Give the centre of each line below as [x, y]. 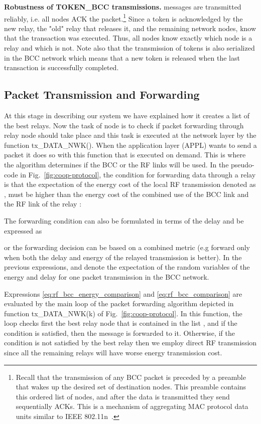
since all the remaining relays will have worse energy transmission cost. [113, 353]
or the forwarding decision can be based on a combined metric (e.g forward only [127, 247]
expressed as [23, 230]
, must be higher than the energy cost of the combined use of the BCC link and [126, 194]
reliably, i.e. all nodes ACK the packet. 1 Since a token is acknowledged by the [123, 18]
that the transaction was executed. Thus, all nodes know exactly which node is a [128, 38]
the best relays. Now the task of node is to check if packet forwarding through [124, 125]
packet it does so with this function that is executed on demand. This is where [125, 155]
